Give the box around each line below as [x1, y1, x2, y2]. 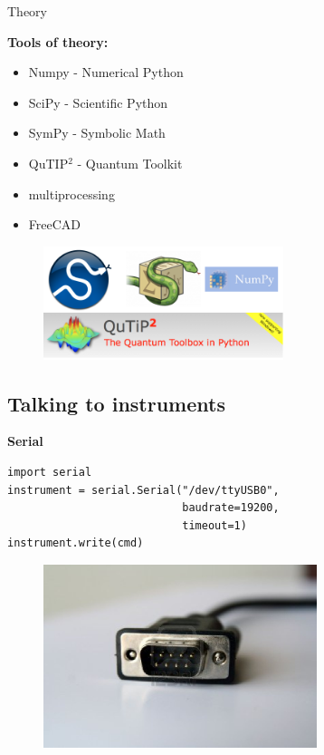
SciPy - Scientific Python [28, 92, 168, 111]
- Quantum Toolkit [77, 153, 183, 172]
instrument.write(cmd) [7, 537, 144, 550]
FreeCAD [28, 215, 81, 234]
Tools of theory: [7, 32, 109, 51]
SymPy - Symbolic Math [28, 123, 166, 142]
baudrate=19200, [182, 501, 280, 515]
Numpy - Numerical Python [28, 63, 184, 82]
